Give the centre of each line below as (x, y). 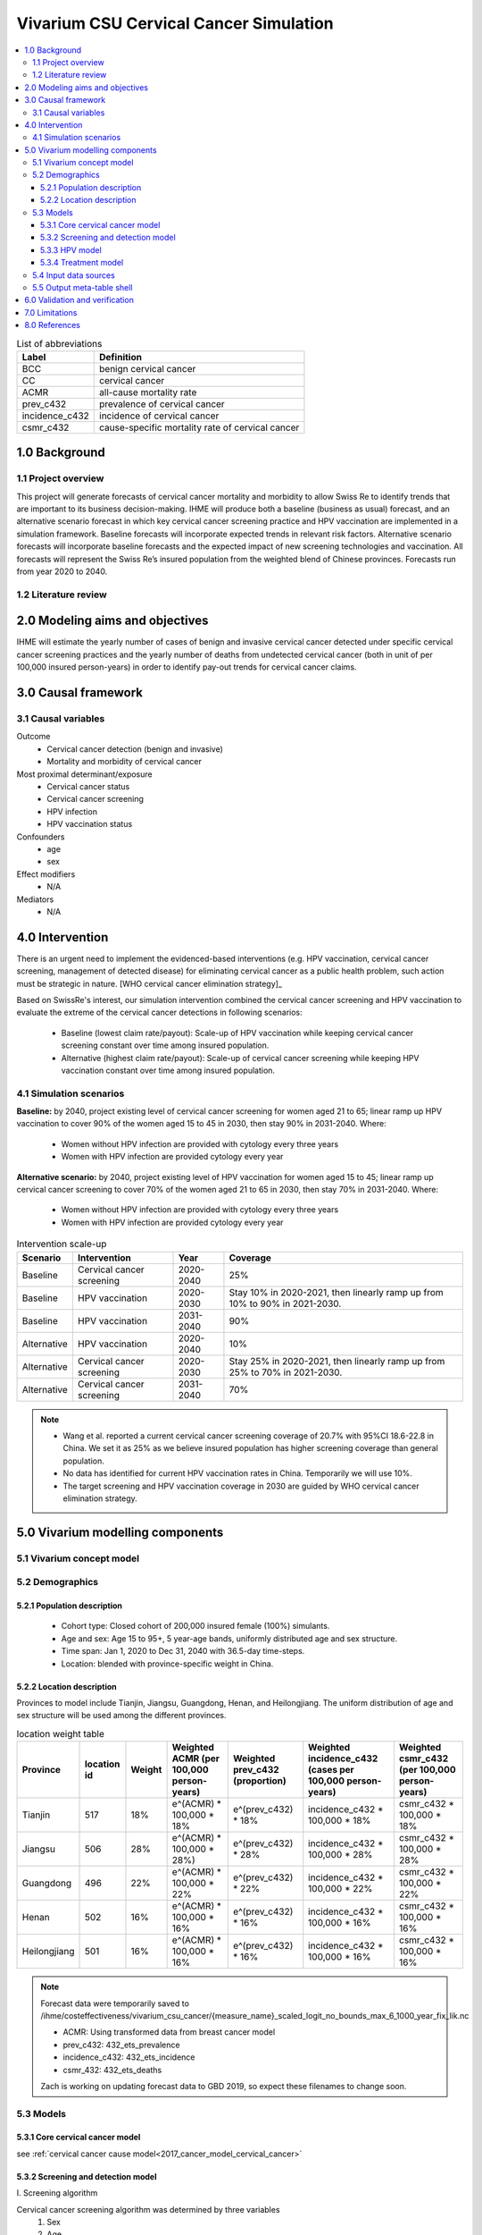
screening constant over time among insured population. (165, 1045)
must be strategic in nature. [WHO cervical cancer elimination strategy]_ (150, 983)
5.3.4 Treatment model (82, 263)
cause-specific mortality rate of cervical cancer (199, 427)
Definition (121, 357)
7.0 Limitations (51, 312)
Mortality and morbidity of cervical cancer (125, 762)
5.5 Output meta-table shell (83, 287)
